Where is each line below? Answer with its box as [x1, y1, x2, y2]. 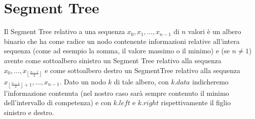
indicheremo [192, 76, 229, 86]
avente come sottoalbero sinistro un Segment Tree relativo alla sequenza [4, 55, 221, 65]
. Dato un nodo [59, 76, 106, 86]
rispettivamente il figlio [161, 97, 231, 108]
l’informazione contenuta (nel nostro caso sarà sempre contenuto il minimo [4, 87, 229, 98]
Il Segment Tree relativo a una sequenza [4, 26, 125, 37]
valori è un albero [188, 26, 241, 37]
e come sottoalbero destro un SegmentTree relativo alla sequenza [44, 65, 240, 75]
